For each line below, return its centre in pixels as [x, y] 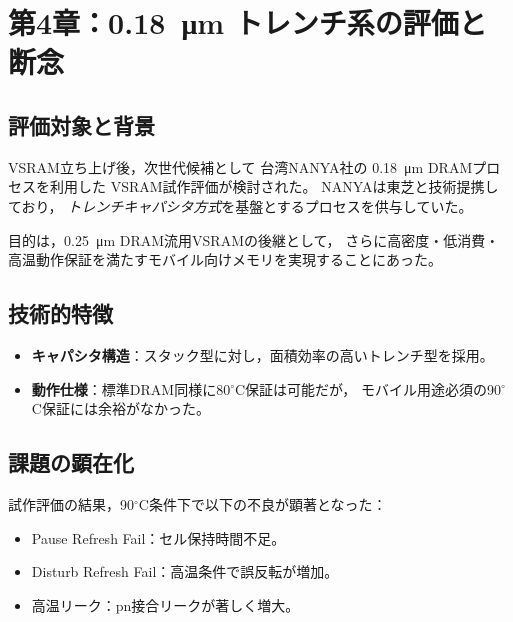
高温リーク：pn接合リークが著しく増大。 [165, 604]
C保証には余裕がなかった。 [120, 408]
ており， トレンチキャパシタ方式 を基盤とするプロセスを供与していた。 [240, 205]
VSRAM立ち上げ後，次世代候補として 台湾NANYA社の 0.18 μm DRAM [240, 166]
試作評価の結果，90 [71, 503]
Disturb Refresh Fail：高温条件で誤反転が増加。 [185, 571]
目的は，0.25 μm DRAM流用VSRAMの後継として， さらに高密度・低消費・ [254, 239]
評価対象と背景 [81, 124]
